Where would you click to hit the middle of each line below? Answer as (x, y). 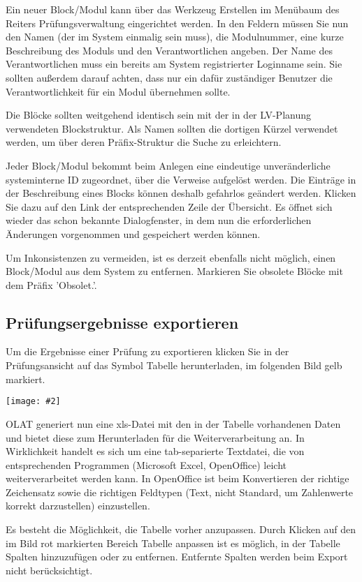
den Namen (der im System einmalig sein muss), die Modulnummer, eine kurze (175, 37)
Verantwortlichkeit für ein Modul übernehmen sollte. (118, 91)
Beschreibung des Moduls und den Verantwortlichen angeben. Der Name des (169, 50)
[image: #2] (33, 402)
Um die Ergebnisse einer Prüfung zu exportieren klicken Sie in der (147, 351)
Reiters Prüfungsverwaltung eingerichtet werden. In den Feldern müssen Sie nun (177, 23)
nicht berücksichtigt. (49, 570)
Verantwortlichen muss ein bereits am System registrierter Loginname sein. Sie (174, 64)
